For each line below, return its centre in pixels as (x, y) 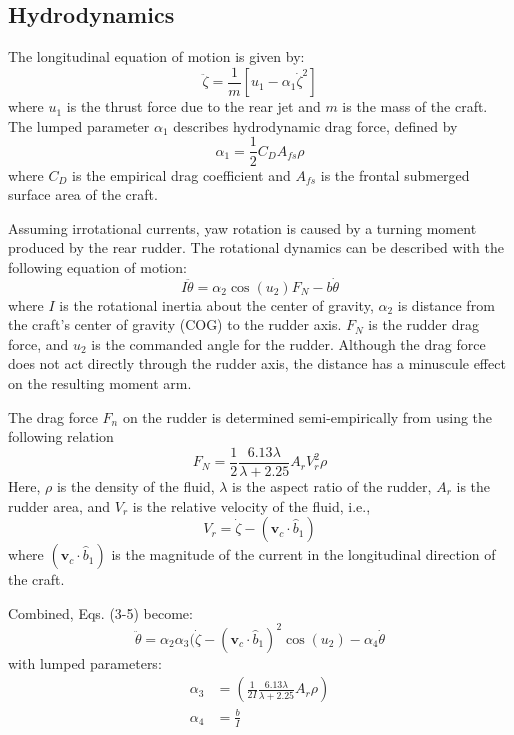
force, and (38, 343)
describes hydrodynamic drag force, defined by (315, 125)
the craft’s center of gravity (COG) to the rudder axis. (175, 324)
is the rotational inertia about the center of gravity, (216, 304)
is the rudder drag (424, 324)
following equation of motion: (97, 266)
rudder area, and (59, 505)
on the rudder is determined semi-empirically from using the (307, 416)
